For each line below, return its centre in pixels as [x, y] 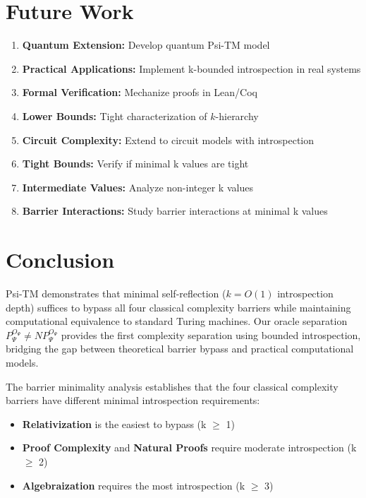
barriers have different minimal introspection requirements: [133, 400]
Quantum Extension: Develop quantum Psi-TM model [146, 45]
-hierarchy [237, 115]
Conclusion [60, 260]
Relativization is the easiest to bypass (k [114, 423]
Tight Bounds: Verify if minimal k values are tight [135, 164]
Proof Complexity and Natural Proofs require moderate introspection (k [189, 447]
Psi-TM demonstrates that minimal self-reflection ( [116, 293]
